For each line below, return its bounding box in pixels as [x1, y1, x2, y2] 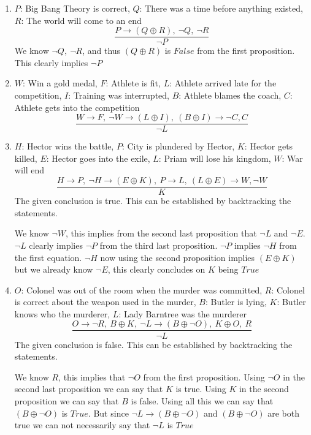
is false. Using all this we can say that [131, 394, 274, 407]
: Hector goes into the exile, [46, 151, 150, 164]
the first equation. [14, 251, 82, 263]
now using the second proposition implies [100, 251, 255, 263]
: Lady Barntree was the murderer [118, 307, 247, 320]
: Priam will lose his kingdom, [158, 151, 271, 164]
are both [267, 406, 300, 419]
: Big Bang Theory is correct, [20, 2, 130, 14]
